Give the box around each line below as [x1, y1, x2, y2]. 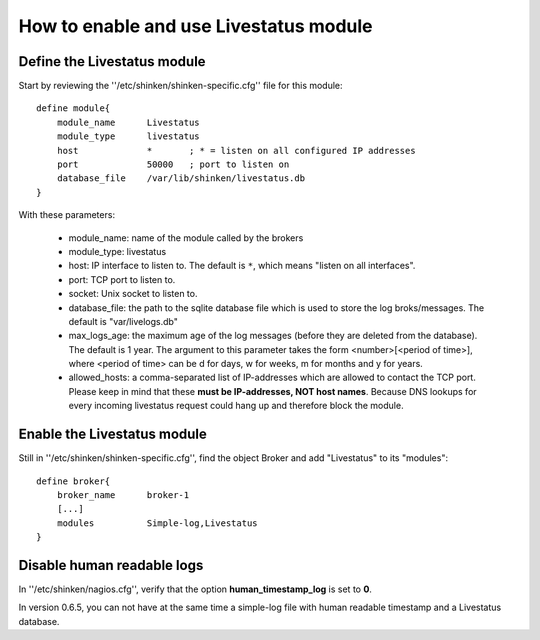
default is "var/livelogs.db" [68, 315, 179, 327]
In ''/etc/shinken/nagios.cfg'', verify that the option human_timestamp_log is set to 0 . [18, 583, 372, 595]
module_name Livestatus [56, 116, 200, 128]
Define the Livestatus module [18, 53, 206, 70]
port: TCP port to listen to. [68, 273, 176, 285]
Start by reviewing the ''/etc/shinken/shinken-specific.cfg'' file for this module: [18, 80, 344, 92]
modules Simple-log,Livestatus [56, 517, 259, 529]
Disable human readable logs [18, 556, 204, 574]
